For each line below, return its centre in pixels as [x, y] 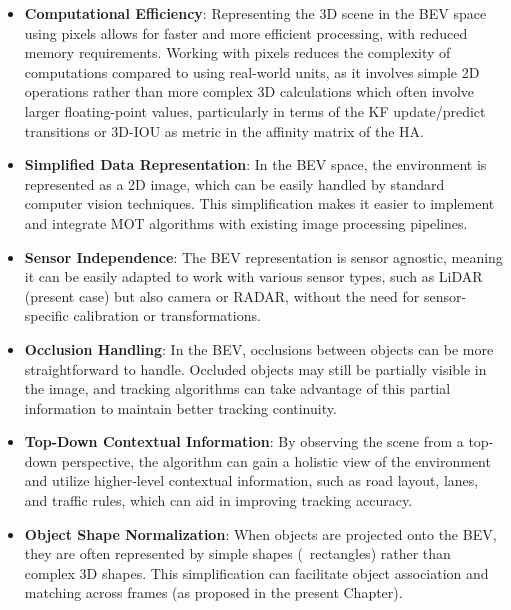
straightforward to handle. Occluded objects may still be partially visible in [255, 368]
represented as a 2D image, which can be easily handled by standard [234, 183]
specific [46, 315]
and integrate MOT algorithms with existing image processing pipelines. [246, 222]
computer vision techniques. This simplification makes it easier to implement [259, 203]
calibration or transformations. [167, 315]
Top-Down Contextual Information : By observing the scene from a [244, 441]
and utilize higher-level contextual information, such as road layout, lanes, [251, 480]
